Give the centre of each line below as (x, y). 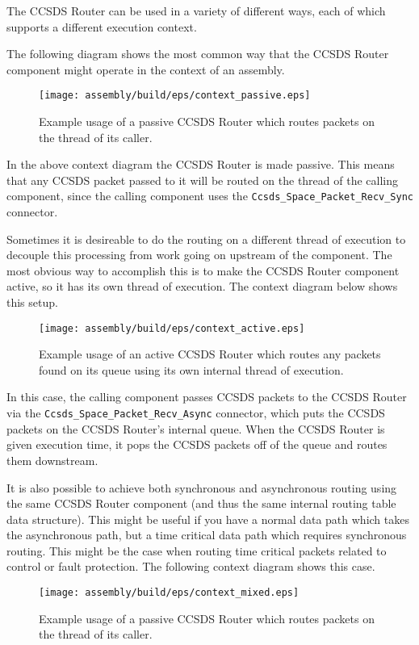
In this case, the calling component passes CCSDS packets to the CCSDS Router (207, 397)
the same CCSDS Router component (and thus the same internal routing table (201, 503)
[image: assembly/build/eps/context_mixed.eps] (169, 593)
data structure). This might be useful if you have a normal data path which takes (208, 519)
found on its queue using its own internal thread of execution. (191, 369)
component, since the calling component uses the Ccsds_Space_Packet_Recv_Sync (210, 196)
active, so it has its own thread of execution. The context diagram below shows (202, 286)
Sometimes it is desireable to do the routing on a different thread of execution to (206, 239)
